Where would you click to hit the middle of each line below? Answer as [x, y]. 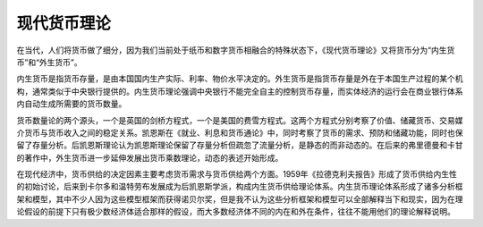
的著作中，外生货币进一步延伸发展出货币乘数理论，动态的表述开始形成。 [150, 157]
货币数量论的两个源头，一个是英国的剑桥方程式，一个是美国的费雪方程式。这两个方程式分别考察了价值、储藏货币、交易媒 [240, 120]
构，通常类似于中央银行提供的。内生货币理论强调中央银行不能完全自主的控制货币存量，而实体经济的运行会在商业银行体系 [240, 91]
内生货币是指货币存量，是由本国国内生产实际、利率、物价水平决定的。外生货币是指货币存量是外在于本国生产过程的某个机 [240, 79]
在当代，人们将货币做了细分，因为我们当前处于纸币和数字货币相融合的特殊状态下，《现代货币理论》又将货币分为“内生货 [236, 50]
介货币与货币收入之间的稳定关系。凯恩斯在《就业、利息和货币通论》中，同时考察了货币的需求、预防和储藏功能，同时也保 [240, 132]
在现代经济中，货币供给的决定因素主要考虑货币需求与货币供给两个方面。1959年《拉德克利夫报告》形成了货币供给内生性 [237, 174]
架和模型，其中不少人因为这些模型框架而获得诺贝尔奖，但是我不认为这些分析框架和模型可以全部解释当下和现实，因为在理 [240, 199]
